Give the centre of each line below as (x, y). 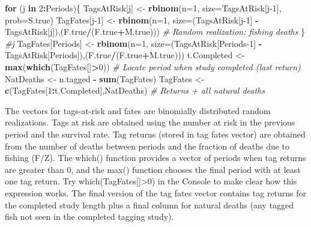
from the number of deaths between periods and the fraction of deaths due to (147, 146)
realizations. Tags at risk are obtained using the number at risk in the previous (150, 122)
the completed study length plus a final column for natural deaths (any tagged (149, 204)
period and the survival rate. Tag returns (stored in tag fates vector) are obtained (155, 134)
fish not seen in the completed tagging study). (89, 216)
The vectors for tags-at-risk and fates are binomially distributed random (138, 110)
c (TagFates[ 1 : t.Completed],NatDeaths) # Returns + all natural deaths (135, 90)
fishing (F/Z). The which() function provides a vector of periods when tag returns (155, 158)
